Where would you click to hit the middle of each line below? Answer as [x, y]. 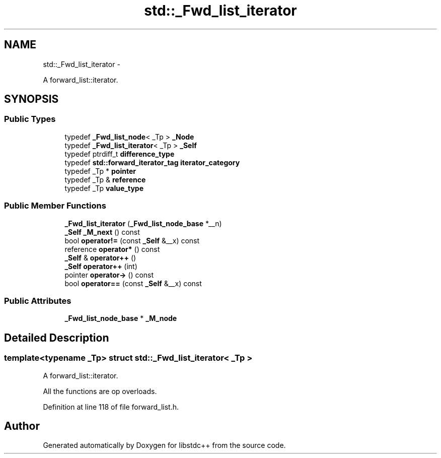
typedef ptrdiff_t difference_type [120, 154]
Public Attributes [38, 301]
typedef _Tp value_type [104, 188]
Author [22, 426]
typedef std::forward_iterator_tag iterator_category [152, 162]
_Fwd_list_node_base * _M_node [121, 318]
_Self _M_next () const [102, 232]
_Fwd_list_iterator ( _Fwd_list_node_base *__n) [143, 223]
